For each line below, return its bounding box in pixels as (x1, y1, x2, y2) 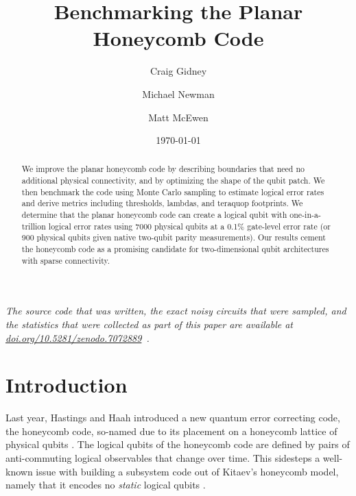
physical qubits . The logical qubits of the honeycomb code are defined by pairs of (5, 437, 350, 451)
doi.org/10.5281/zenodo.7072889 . (5, 330, 150, 345)
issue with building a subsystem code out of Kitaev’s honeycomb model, (36, 464, 339, 478)
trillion (21, 220, 46, 232)
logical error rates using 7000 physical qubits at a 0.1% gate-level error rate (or (48, 220, 331, 232)
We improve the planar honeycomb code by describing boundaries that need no (21, 163, 305, 175)
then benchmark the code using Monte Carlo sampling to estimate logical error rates (21, 186, 324, 197)
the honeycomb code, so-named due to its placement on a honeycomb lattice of (5, 423, 337, 438)
